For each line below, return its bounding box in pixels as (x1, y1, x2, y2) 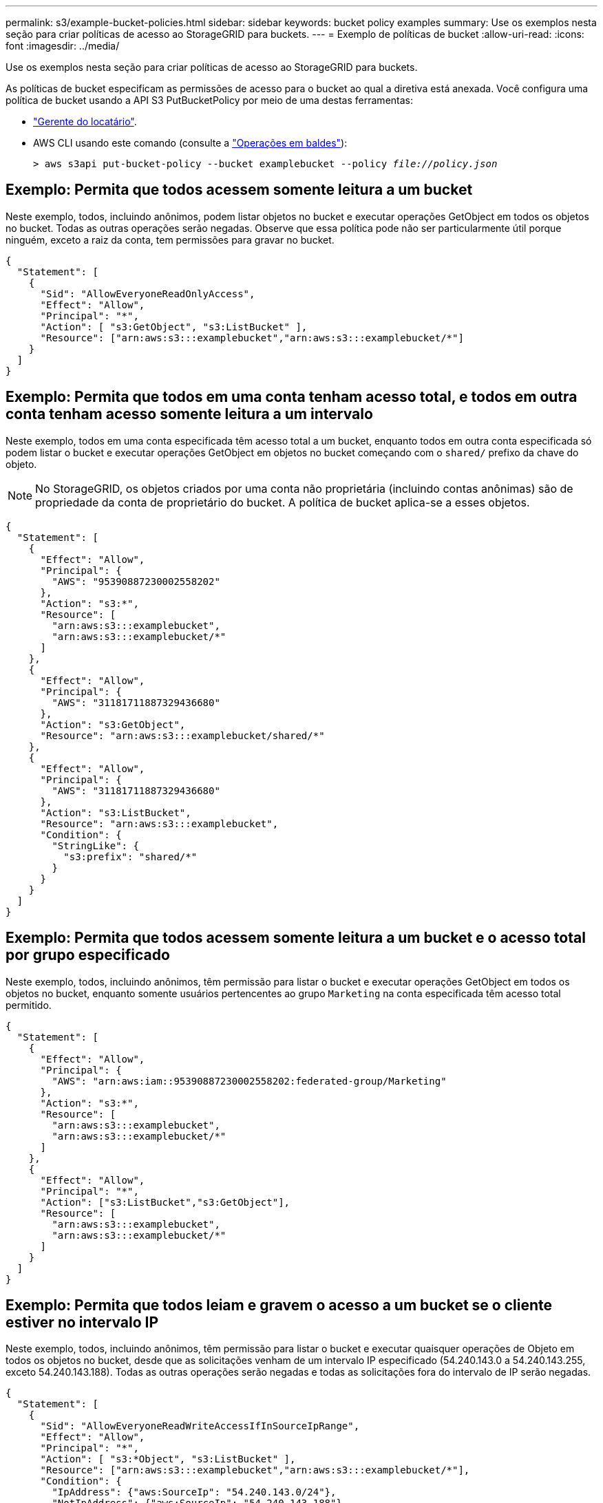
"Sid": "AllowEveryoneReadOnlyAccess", (40, 288, 255, 299)
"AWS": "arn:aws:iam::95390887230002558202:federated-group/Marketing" (52, 1075, 447, 1087)
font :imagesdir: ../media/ (6, 40, 120, 52)
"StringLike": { (52, 840, 139, 851)
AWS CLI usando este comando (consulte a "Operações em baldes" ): (33, 137, 348, 149)
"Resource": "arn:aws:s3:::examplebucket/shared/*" (40, 729, 325, 741)
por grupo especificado (6, 946, 170, 964)
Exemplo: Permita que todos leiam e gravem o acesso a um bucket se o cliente (6, 1296, 553, 1314)
